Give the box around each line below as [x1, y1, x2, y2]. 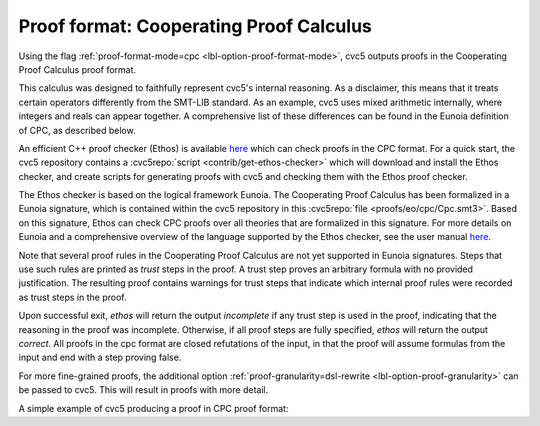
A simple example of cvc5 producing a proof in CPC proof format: [18, 402, 289, 414]
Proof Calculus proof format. [18, 63, 137, 75]
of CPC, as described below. [18, 124, 136, 136]
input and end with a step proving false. [18, 351, 182, 364]
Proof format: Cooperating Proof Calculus [18, 15, 372, 37]
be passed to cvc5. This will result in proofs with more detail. [18, 384, 269, 396]
